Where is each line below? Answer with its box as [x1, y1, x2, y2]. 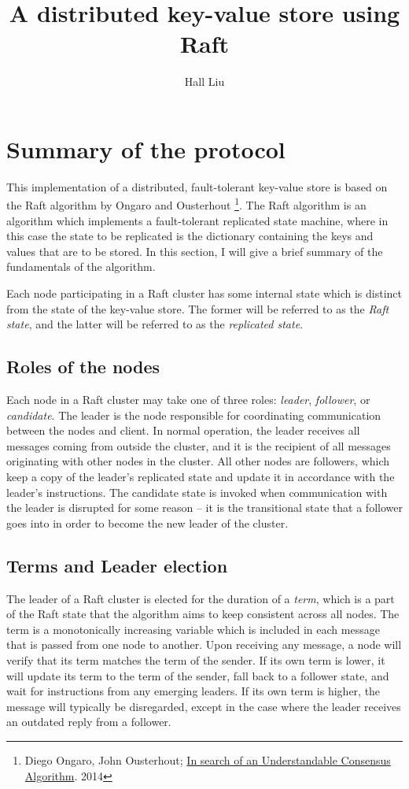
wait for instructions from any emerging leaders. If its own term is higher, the [6, 683, 381, 699]
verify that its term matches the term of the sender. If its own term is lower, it [6, 651, 385, 668]
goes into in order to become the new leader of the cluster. [6, 514, 289, 531]
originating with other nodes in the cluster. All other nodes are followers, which [6, 453, 390, 469]
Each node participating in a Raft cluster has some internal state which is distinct [6, 285, 403, 302]
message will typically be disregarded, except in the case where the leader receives [6, 698, 401, 714]
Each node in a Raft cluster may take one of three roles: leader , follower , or [6, 391, 370, 408]
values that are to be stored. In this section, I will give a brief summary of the [6, 243, 383, 259]
